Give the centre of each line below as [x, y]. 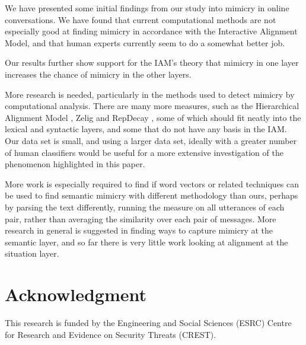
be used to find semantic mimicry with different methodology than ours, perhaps [152, 195]
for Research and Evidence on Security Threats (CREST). [111, 334]
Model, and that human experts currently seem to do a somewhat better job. [145, 42]
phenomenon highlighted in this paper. [75, 164]
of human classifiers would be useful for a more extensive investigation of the [144, 152]
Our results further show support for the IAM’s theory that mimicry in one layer [152, 63]
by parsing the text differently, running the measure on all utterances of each [145, 207]
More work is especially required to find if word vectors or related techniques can [152, 183]
